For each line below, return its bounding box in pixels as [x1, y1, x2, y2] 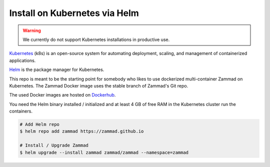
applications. [9, 57, 36, 63]
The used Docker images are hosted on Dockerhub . [9, 92, 116, 98]
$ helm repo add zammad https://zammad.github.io [19, 128, 144, 134]
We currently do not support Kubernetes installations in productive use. [22, 36, 170, 42]
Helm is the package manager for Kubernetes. [9, 66, 104, 72]
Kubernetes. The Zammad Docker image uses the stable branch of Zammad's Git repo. [9, 82, 188, 88]
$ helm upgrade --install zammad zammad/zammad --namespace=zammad [19, 149, 189, 155]
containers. [9, 108, 32, 114]
